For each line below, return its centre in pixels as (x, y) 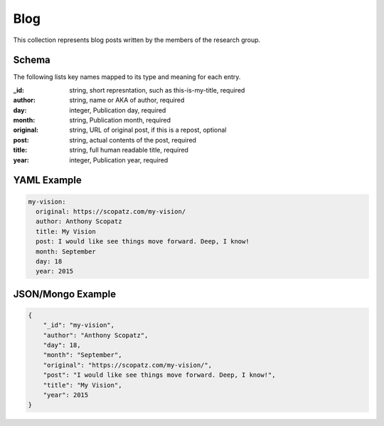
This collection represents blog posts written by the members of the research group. (137, 40)
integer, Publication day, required (118, 110)
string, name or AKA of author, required (127, 100)
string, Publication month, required (120, 120)
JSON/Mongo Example (65, 294)
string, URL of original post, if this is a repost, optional (148, 130)
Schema (32, 60)
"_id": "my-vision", (79, 325)
